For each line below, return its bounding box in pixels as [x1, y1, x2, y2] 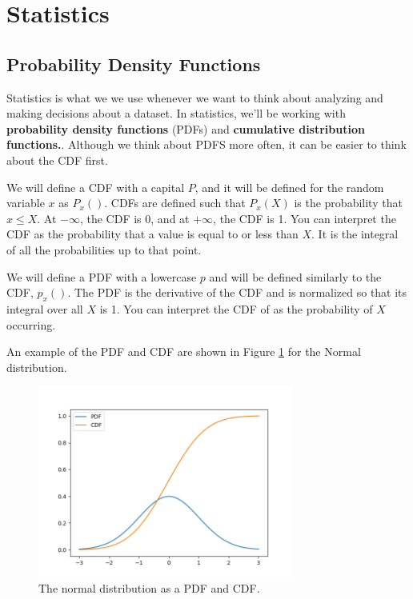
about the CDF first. [6, 151, 108, 168]
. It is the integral [311, 226, 399, 242]
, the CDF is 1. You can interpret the [213, 210, 396, 226]
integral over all [6, 300, 83, 317]
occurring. [6, 316, 56, 333]
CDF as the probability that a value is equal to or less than [6, 226, 299, 242]
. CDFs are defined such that [104, 194, 246, 211]
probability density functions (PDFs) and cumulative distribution [6, 120, 365, 137]
